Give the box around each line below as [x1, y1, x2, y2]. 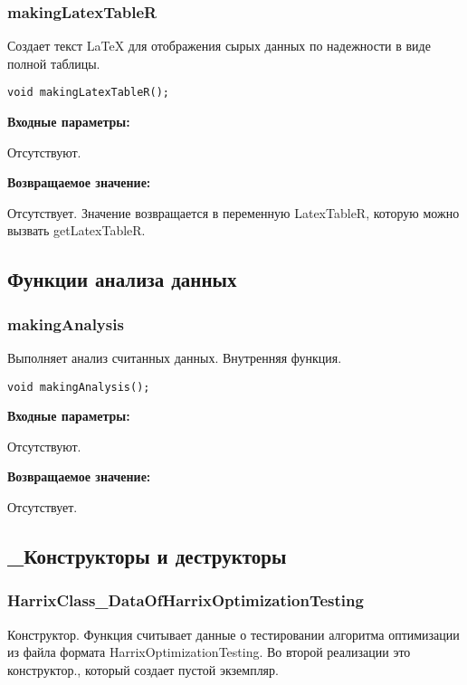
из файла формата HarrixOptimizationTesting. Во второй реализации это [7, 642, 411, 661]
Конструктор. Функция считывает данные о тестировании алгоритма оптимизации [7, 624, 460, 643]
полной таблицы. [7, 53, 100, 72]
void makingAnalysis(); [7, 380, 150, 394]
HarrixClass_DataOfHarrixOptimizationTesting [7, 589, 364, 612]
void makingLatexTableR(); [7, 86, 169, 100]
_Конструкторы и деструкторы [7, 542, 287, 570]
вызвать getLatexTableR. [7, 221, 146, 240]
